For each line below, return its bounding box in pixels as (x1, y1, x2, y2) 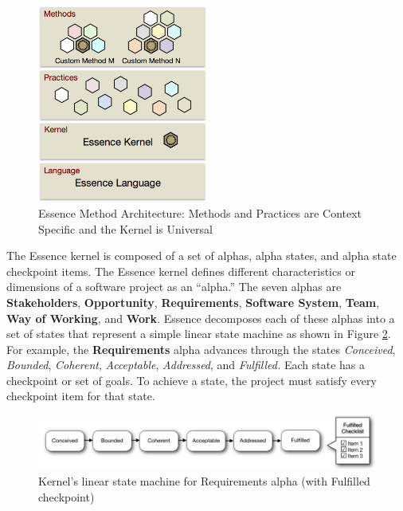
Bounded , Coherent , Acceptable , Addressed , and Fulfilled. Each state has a (6, 356, 365, 373)
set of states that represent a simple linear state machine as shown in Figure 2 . (6, 325, 391, 342)
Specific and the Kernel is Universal (38, 220, 213, 237)
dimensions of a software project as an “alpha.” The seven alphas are (6, 278, 342, 295)
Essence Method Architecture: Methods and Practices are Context (38, 204, 362, 221)
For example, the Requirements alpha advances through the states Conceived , (6, 340, 396, 357)
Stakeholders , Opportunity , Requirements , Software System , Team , (6, 293, 380, 310)
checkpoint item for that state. (6, 387, 155, 404)
